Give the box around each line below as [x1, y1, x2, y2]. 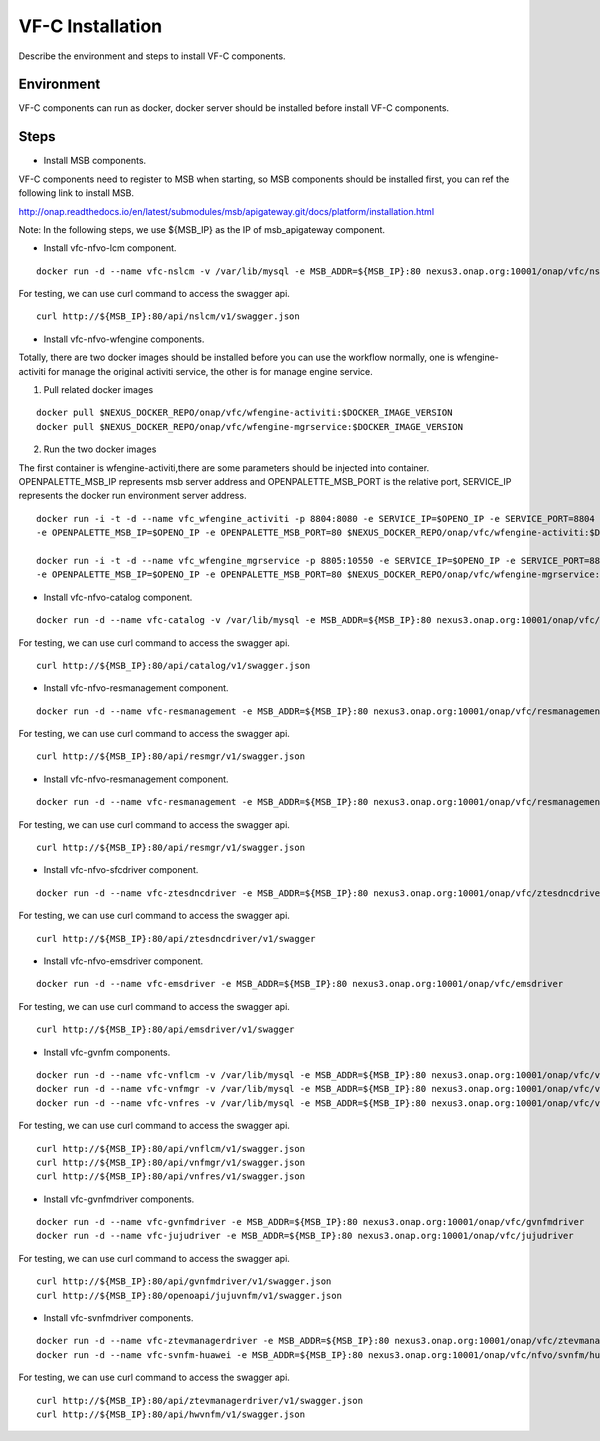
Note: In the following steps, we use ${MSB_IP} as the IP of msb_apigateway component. [18, 223, 385, 235]
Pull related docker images [43, 384, 154, 396]
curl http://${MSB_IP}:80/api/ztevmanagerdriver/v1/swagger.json [36, 1395, 364, 1406]
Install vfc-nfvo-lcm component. [43, 242, 177, 254]
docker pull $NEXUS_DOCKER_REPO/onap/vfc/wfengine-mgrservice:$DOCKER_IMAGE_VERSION [36, 421, 464, 432]
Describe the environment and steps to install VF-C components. [18, 50, 286, 62]
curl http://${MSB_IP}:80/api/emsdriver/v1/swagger [36, 1024, 295, 1035]
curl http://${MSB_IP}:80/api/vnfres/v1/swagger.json [36, 1171, 305, 1182]
